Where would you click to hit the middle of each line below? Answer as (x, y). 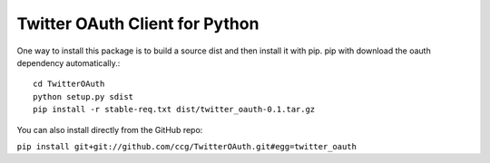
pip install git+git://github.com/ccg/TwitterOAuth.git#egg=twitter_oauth (187, 146)
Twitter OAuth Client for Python (138, 24)
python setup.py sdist (83, 96)
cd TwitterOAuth (69, 84)
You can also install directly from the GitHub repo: (110, 129)
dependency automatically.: (69, 62)
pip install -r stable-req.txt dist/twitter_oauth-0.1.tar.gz (174, 110)
